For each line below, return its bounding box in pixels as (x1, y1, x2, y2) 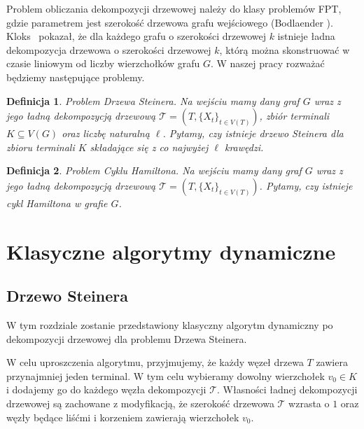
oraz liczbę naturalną (62, 126, 150, 141)
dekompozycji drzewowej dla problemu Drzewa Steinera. (6, 331, 247, 346)
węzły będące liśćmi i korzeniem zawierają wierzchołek (6, 409, 239, 424)
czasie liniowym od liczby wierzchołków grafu (6, 56, 200, 71)
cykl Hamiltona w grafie (6, 195, 108, 210)
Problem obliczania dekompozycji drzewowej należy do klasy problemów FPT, (6, 1, 342, 15)
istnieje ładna (277, 29, 335, 43)
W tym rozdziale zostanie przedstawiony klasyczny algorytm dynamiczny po (6, 318, 333, 332)
